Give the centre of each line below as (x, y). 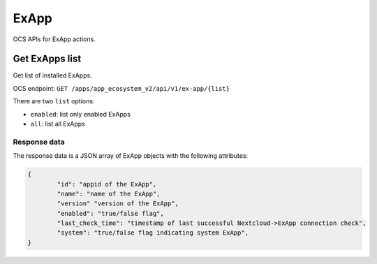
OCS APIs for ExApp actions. (54, 39)
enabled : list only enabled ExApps (80, 114)
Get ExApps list (47, 59)
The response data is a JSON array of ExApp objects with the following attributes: (131, 156)
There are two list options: (54, 101)
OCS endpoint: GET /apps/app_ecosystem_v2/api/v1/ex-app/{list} (121, 88)
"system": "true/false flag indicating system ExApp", (153, 233)
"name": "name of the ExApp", (109, 193)
